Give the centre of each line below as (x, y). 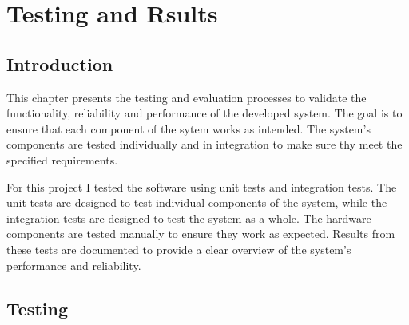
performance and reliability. (74, 265)
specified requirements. (62, 159)
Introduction (60, 63)
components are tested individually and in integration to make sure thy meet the (204, 144)
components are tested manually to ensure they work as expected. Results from (201, 234)
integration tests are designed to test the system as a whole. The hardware (189, 218)
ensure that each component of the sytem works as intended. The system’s (189, 128)
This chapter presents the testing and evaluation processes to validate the (187, 97)
